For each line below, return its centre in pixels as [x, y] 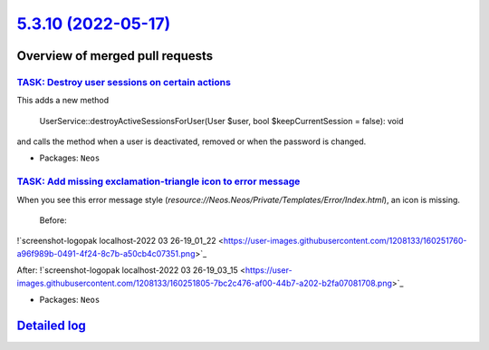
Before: [53, 220]
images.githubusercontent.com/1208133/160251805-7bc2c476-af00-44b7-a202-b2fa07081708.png [205, 283]
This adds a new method [62, 101]
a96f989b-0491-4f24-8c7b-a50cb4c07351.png [106, 253]
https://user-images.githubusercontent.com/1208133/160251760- [345, 241]
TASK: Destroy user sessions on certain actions [124, 82]
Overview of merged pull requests [115, 56]
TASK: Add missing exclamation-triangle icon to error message [158, 181]
